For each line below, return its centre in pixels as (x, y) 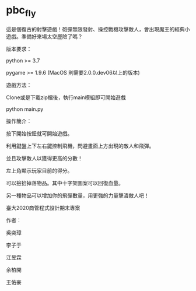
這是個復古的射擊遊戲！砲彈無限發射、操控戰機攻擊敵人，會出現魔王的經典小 (98, 29)
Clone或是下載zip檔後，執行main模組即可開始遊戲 (66, 97)
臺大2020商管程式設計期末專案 (43, 208)
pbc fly (21, 11)
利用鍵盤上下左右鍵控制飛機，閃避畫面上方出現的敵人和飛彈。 (80, 146)
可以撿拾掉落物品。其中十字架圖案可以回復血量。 (65, 183)
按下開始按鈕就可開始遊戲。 (39, 133)
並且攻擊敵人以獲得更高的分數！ (44, 158)
